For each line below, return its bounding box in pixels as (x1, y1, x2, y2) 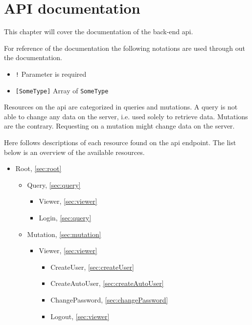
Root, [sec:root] (15, 163, 62, 173)
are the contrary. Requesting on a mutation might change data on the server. (4, 121, 235, 131)
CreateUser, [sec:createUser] (50, 261, 134, 272)
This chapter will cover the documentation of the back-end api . (4, 26, 193, 37)
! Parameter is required (15, 68, 87, 79)
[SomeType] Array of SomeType (15, 85, 109, 95)
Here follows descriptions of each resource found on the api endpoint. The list (4, 137, 236, 147)
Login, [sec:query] (39, 212, 92, 222)
